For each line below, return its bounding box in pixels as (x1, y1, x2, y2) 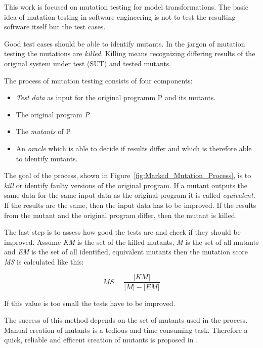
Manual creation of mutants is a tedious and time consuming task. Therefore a (4, 324, 248, 335)
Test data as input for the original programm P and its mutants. (16, 92, 216, 103)
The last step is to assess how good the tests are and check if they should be (4, 227, 241, 237)
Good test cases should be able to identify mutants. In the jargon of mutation (4, 38, 245, 49)
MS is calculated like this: (4, 256, 84, 267)
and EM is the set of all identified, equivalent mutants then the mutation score (4, 246, 248, 257)
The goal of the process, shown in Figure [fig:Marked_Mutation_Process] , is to (4, 170, 251, 181)
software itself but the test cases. (4, 21, 106, 32)
